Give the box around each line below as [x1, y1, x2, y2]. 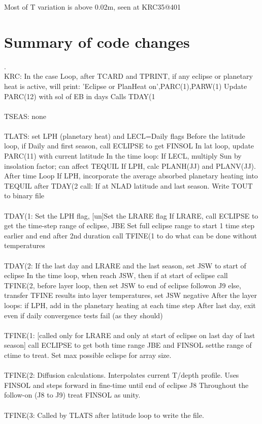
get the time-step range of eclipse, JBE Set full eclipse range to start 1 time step [4, 220, 254, 231]
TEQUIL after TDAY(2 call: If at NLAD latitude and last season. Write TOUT [4, 180, 253, 191]
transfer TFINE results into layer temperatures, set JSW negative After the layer [4, 290, 257, 300]
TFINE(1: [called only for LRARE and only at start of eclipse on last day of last [4, 329, 255, 340]
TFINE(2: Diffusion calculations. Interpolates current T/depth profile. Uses [4, 370, 239, 380]
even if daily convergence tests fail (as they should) [4, 310, 163, 320]
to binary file [4, 190, 45, 201]
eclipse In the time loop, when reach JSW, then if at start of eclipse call [4, 270, 228, 281]
